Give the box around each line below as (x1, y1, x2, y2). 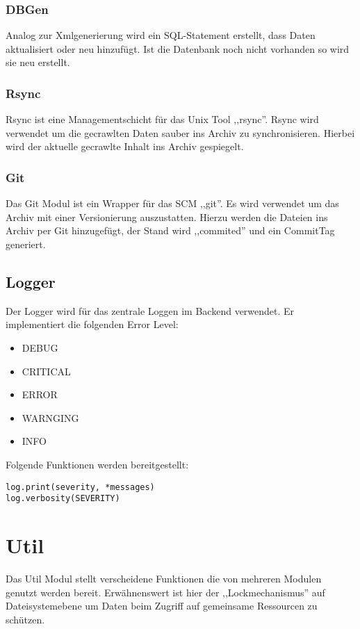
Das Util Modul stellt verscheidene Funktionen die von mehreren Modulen (6, 571, 322, 585)
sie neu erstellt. (6, 55, 70, 70)
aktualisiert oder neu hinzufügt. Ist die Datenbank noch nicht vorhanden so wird (6, 41, 350, 56)
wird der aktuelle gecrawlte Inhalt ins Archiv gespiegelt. (6, 139, 244, 154)
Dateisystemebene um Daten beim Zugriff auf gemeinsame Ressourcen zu (6, 598, 318, 613)
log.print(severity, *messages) (6, 482, 155, 492)
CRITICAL (22, 363, 71, 378)
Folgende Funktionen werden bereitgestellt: (6, 457, 189, 471)
